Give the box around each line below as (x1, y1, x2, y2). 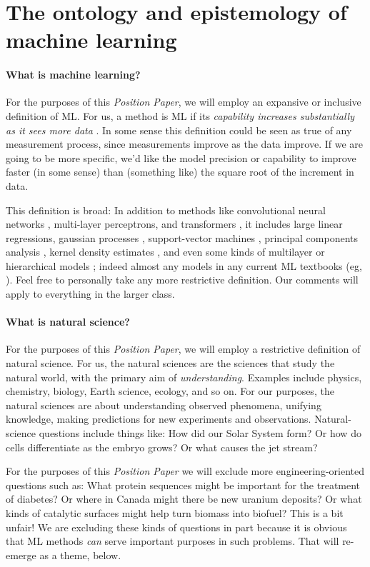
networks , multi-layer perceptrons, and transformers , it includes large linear (6, 216, 343, 231)
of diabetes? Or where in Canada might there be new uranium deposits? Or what (6, 491, 362, 506)
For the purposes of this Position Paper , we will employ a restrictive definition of (6, 341, 361, 356)
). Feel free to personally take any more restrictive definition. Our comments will (6, 272, 359, 287)
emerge (6, 547, 36, 562)
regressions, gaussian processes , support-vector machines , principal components (6, 230, 359, 245)
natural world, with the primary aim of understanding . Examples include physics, (6, 369, 362, 384)
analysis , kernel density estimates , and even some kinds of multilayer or (6, 244, 325, 259)
